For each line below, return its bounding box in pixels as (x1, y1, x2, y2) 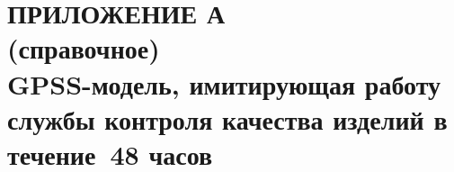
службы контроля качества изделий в (7, 100, 448, 137)
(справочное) (7, 30, 160, 67)
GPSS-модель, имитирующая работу (7, 65, 441, 102)
